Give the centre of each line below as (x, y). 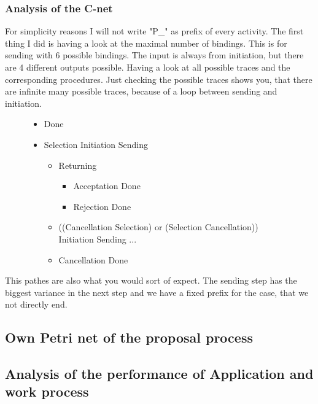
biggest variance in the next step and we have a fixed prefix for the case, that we (157, 292)
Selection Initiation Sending (96, 144)
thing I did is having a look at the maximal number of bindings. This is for (146, 43)
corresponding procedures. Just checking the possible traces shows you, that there (159, 79)
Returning (78, 165)
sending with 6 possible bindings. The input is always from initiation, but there (154, 55)
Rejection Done (102, 206)
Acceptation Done (107, 186)
